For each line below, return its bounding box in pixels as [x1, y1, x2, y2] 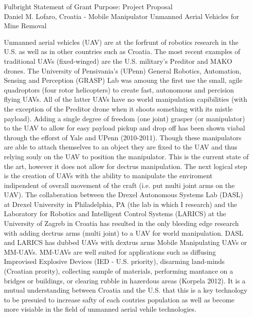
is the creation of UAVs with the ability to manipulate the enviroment [4, 170, 213, 181]
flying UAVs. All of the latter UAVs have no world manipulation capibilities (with [4, 94, 248, 104]
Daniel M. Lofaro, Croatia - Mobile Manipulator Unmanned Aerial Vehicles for [4, 11, 239, 21]
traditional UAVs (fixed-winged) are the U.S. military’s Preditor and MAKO [4, 56, 233, 66]
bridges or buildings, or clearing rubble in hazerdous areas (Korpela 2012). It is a [4, 275, 246, 285]
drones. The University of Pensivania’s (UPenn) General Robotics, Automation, [4, 65, 241, 75]
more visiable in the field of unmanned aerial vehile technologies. [4, 304, 197, 314]
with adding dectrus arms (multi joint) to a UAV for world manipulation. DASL [4, 227, 243, 238]
